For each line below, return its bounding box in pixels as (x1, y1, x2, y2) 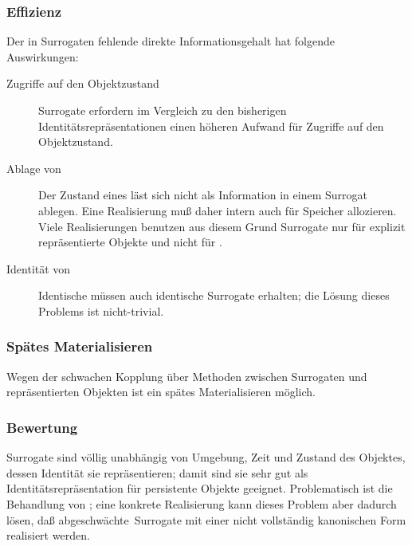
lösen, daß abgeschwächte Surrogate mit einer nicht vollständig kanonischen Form (6, 511, 406, 528)
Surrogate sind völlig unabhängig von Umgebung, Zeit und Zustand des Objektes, (6, 449, 406, 465)
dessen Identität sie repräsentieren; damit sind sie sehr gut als (6, 464, 308, 481)
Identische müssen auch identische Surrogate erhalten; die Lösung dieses (38, 287, 390, 304)
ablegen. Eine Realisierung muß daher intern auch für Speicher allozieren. (38, 202, 397, 218)
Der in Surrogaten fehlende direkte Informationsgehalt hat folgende (6, 33, 335, 49)
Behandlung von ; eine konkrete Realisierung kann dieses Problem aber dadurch (6, 495, 397, 512)
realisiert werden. (6, 527, 90, 544)
